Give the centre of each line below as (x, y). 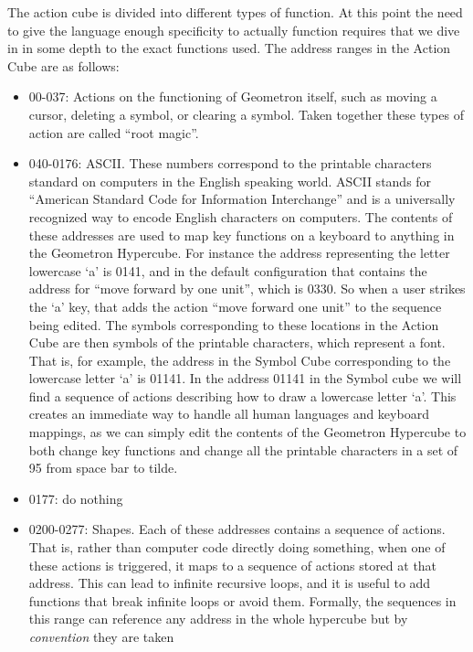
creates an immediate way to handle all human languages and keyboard (229, 414)
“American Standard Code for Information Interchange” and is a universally (242, 199)
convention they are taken (101, 636)
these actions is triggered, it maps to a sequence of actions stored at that (233, 565)
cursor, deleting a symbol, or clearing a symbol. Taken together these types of (246, 114)
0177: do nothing (76, 498)
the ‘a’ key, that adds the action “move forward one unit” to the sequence (235, 306)
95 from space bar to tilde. (103, 468)
